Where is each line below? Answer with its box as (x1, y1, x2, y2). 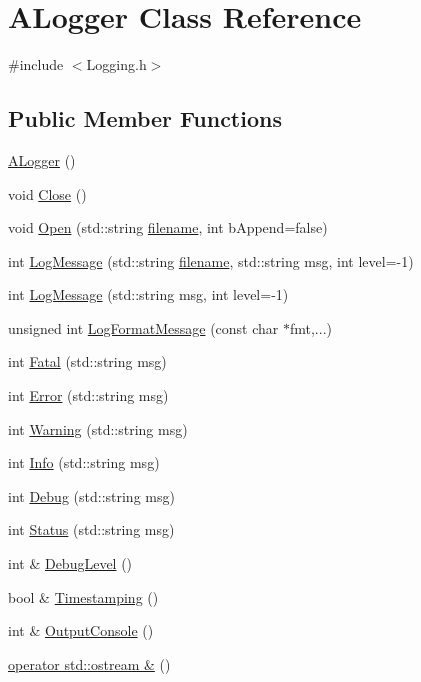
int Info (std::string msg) (8, 452, 160, 473)
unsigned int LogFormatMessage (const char (8, 317, 279, 338)
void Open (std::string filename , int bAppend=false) (8, 217, 328, 238)
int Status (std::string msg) (8, 519, 175, 540)
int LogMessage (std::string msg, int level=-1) (8, 284, 289, 305)
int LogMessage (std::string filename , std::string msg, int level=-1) (8, 250, 414, 271)
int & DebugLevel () (8, 553, 133, 574)
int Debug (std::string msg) (8, 485, 175, 506)
